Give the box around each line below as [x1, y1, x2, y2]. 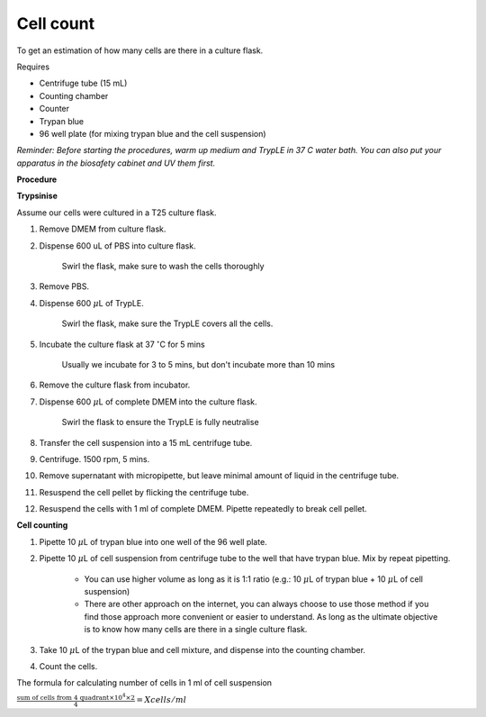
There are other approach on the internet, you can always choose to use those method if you [84, 599, 429, 610]
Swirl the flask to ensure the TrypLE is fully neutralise [61, 417, 260, 428]
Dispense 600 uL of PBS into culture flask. [39, 240, 197, 251]
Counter [39, 104, 70, 114]
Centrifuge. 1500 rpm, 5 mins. [39, 453, 150, 464]
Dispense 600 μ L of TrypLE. [39, 297, 144, 308]
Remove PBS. [39, 281, 90, 292]
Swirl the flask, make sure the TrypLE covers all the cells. [61, 318, 274, 329]
